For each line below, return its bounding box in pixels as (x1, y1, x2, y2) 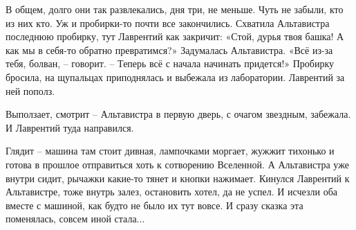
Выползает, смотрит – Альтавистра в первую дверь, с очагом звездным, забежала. (6, 107, 351, 121)
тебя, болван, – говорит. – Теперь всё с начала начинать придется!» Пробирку (6, 56, 335, 71)
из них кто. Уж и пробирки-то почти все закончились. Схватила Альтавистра (6, 15, 330, 30)
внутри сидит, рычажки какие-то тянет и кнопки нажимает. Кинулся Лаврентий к (6, 170, 350, 185)
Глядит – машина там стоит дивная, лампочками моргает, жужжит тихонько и (6, 143, 335, 158)
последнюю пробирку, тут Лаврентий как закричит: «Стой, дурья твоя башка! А (6, 29, 344, 44)
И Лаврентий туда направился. (6, 120, 134, 134)
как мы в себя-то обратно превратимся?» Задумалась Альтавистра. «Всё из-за (6, 42, 333, 57)
